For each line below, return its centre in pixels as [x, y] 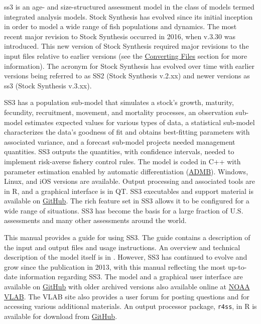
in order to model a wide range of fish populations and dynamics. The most [120, 26]
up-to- [237, 266]
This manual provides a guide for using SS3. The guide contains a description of [127, 237]
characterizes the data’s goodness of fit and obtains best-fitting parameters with [127, 132]
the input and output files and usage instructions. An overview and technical [122, 247]
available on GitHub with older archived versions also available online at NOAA [127, 287]
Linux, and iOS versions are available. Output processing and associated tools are [129, 181]
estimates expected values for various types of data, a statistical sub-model [140, 122]
